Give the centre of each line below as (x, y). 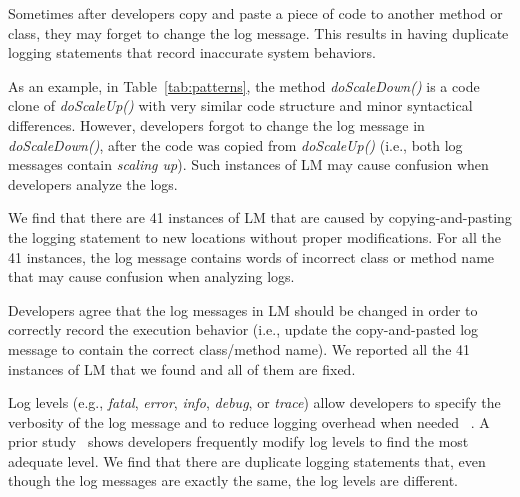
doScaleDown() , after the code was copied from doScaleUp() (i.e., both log (235, 144)
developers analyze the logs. (93, 183)
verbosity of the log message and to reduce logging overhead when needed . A (249, 421)
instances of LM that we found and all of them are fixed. (182, 368)
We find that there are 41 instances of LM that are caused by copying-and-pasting (260, 217)
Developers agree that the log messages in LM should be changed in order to (243, 309)
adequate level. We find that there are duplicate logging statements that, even (247, 460)
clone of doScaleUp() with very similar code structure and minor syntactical (240, 105)
